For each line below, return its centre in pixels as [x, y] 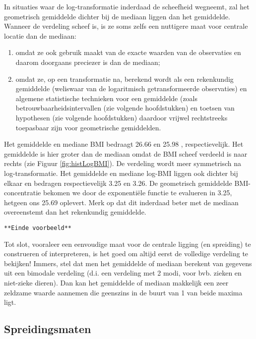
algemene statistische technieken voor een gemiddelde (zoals [107, 98]
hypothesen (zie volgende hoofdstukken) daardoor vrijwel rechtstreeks [122, 117]
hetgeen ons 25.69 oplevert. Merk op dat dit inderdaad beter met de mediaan [121, 202]
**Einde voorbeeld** [38, 228]
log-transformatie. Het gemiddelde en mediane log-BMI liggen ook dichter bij [121, 173]
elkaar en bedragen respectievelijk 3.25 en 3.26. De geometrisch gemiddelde [118, 183]
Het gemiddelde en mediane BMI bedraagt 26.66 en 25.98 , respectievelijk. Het [124, 144]
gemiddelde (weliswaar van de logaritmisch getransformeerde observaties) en [131, 88]
